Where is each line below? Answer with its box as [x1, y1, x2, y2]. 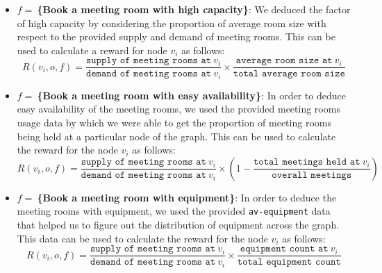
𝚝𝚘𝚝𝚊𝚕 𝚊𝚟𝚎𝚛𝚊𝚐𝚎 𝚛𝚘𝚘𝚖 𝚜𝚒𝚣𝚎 [233, 69, 345, 79]
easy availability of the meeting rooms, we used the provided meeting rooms [17, 101, 340, 116]
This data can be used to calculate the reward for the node [17, 231, 268, 245]
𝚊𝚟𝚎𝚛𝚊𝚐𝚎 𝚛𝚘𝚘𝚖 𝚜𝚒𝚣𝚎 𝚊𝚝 [235, 56, 333, 66]
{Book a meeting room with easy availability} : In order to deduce [37, 88, 346, 102]
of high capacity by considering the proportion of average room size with [17, 15, 326, 30]
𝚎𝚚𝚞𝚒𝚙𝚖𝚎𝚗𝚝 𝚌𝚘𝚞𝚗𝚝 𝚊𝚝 [240, 244, 329, 254]
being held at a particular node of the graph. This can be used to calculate [17, 129, 336, 143]
